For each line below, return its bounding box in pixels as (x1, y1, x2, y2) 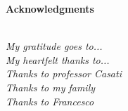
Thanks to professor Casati (6, 66, 122, 81)
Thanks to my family (6, 79, 96, 94)
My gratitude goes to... (6, 39, 103, 53)
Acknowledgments (6, 1, 94, 15)
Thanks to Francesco (6, 93, 94, 108)
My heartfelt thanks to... (6, 52, 110, 67)
